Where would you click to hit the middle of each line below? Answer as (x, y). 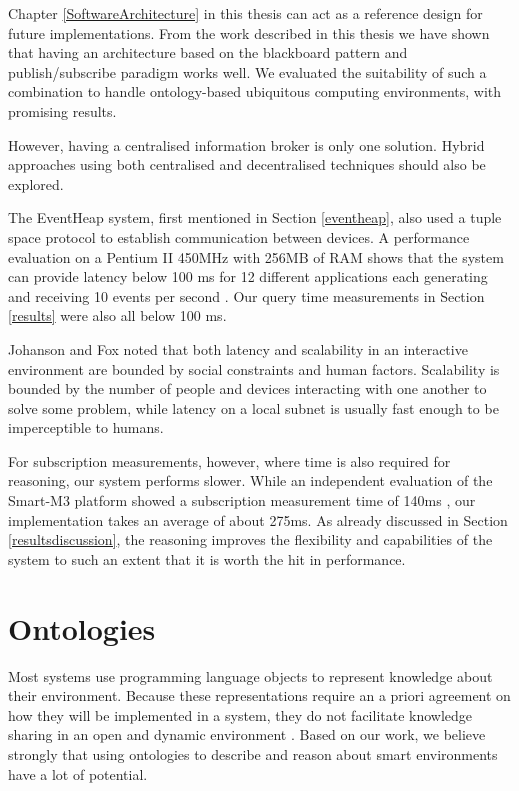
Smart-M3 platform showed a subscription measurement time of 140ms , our (242, 500)
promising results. (62, 110)
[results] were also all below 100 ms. (117, 315)
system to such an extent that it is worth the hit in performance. (207, 558)
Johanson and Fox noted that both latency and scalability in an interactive (238, 348)
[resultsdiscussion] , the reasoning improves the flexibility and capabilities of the (250, 539)
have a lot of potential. (78, 773)
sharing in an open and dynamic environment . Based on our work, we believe (247, 734)
